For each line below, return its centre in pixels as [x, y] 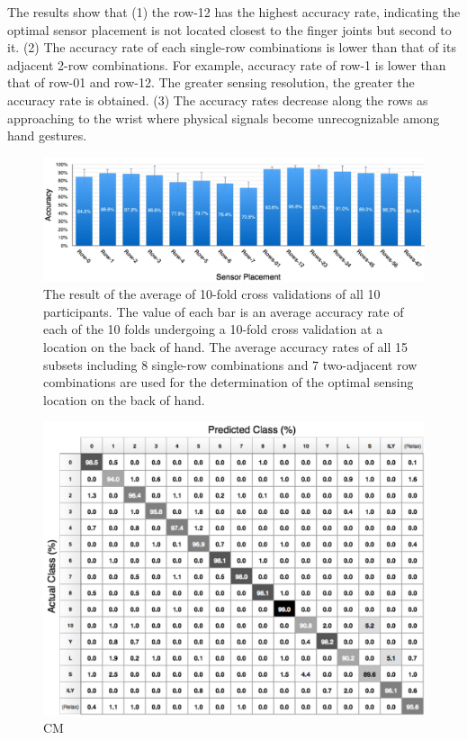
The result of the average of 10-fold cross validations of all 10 [212, 294]
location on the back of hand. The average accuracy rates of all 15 [226, 347]
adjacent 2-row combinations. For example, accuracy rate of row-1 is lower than [227, 64]
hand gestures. [47, 135]
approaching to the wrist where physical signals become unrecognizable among [224, 117]
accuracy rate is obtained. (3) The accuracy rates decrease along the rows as [218, 99]
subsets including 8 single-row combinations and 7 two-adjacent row [230, 364]
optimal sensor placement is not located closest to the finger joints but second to [229, 29]
